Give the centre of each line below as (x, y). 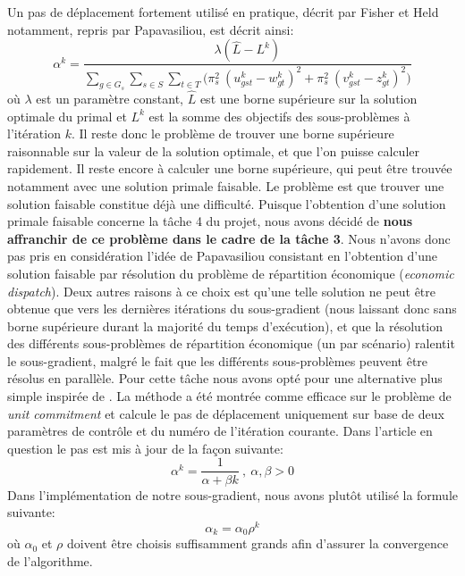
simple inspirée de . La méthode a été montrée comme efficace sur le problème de (229, 396)
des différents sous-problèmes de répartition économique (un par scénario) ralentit (231, 343)
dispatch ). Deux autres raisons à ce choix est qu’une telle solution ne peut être (222, 291)
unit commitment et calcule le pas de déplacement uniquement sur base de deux (226, 413)
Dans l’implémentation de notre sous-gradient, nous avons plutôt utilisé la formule (233, 494)
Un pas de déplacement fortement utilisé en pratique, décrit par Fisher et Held (223, 12)
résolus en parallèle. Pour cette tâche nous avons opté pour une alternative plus (225, 378)
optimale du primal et (67, 116)
